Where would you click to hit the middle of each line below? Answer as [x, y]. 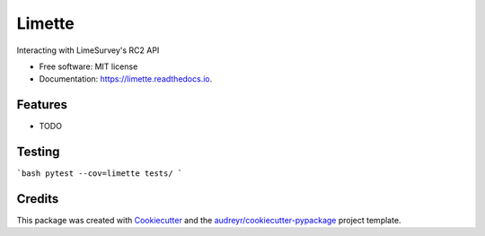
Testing [38, 152]
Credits [38, 199]
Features [42, 105]
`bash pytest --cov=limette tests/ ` [100, 174]
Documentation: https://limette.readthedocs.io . [126, 79]
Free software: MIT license [88, 66]
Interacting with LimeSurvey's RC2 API [88, 50]
